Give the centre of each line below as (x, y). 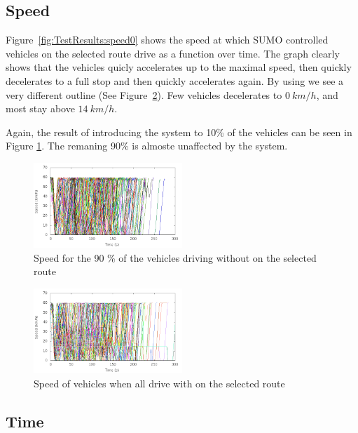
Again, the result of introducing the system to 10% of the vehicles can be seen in (179, 132)
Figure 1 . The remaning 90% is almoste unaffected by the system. (147, 146)
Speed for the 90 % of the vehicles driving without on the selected (175, 257)
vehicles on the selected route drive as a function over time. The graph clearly (173, 53)
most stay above (40, 108)
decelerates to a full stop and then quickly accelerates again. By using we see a (175, 80)
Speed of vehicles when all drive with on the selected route (159, 383)
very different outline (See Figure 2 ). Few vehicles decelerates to (144, 94)
